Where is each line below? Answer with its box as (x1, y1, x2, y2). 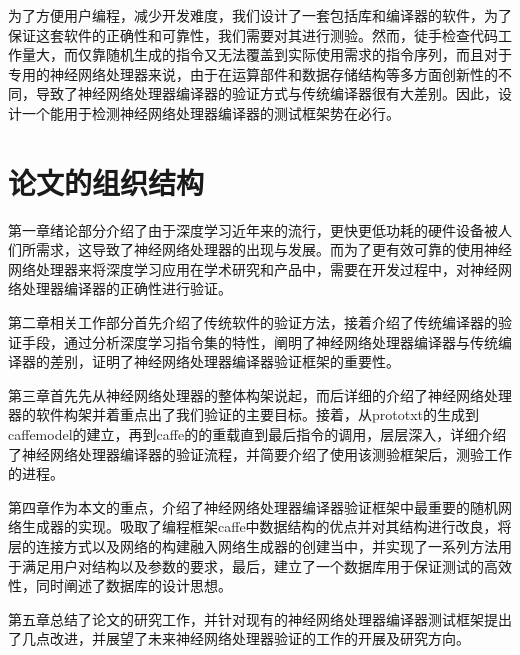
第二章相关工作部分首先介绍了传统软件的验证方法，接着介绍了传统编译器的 (8, 312, 498, 333)
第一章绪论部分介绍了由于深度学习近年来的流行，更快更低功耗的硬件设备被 (8, 219, 498, 240)
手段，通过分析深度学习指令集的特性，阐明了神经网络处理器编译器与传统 (21, 331, 498, 352)
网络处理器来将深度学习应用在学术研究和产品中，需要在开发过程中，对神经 (8, 258, 498, 279)
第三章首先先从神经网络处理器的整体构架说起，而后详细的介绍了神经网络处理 (8, 384, 512, 405)
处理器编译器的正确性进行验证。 (21, 278, 232, 299)
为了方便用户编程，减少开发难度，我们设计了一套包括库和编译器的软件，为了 (8, 5, 512, 25)
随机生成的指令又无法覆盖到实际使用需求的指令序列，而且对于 (105, 44, 512, 65)
